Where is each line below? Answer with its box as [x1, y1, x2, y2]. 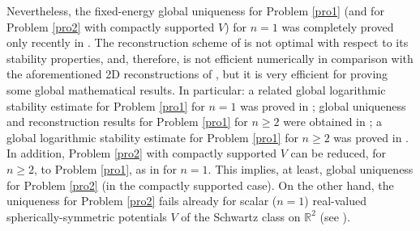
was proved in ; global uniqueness [240, 97, 406, 114]
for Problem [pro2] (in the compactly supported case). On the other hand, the [6, 176, 394, 193]
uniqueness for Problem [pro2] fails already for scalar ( [6, 192, 277, 209]
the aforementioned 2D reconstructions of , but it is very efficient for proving [6, 65, 388, 82]
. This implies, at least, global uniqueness [208, 160, 414, 177]
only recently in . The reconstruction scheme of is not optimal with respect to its [6, 34, 409, 51]
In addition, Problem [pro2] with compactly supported [6, 145, 276, 162]
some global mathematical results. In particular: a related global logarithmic [6, 81, 386, 98]
